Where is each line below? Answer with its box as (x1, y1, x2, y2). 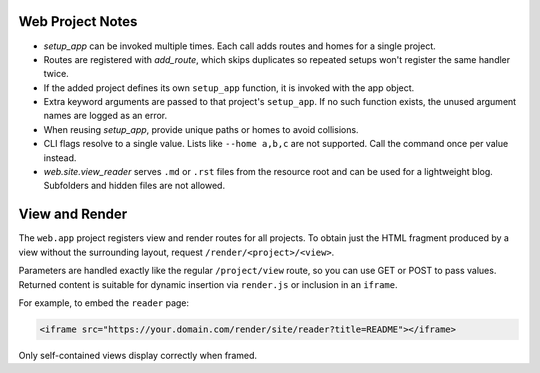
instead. (43, 151, 77, 164)
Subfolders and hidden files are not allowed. (43, 180, 225, 192)
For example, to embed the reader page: (18, 296, 190, 309)
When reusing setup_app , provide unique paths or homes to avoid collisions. (43, 123, 359, 135)
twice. (43, 68, 69, 80)
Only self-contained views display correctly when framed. (18, 349, 258, 361)
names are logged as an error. (43, 110, 168, 122)
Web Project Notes (18, 13, 138, 30)
